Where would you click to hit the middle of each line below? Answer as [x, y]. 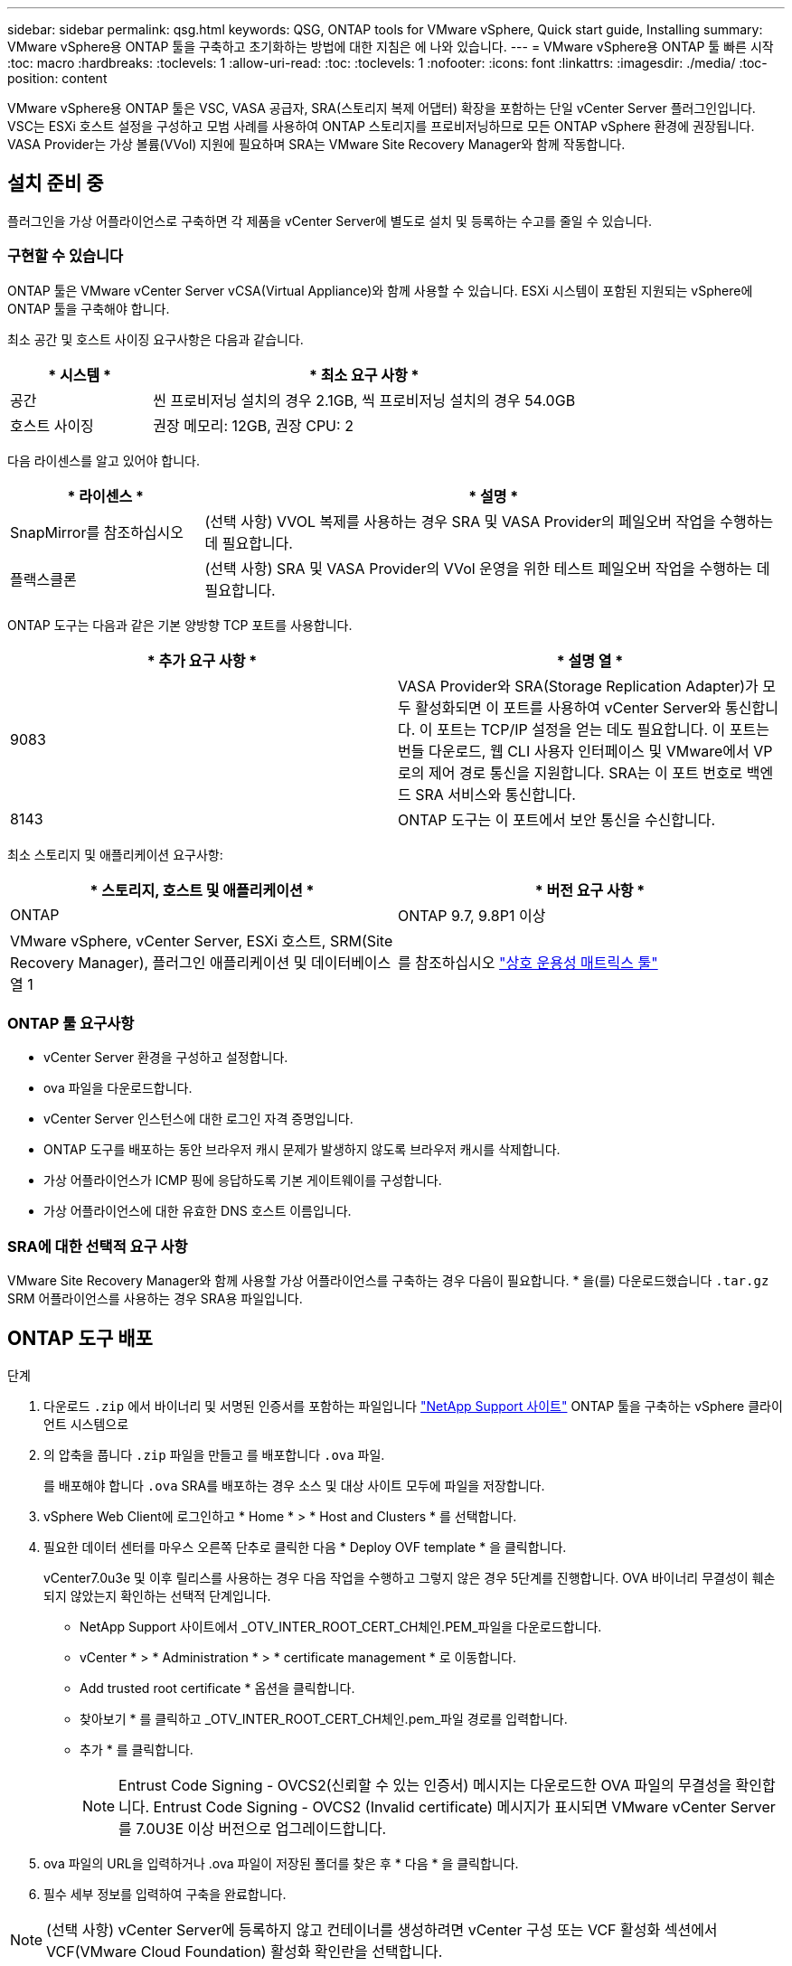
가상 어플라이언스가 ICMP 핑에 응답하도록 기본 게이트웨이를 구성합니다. [243, 1181]
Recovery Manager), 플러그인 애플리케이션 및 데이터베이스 [201, 962]
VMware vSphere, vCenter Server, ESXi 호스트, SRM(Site [202, 941]
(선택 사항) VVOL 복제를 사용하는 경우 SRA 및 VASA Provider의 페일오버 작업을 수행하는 [489, 521]
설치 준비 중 [56, 183]
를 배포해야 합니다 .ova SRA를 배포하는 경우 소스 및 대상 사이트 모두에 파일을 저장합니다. [294, 1485]
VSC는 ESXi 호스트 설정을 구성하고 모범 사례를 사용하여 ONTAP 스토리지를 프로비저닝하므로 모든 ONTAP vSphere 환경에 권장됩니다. [381, 126]
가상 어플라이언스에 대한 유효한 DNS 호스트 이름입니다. [198, 1211]
